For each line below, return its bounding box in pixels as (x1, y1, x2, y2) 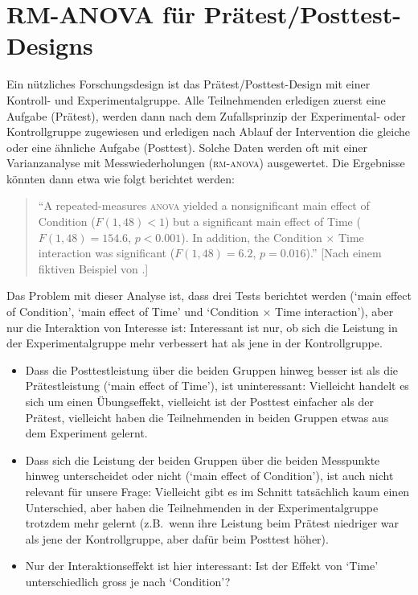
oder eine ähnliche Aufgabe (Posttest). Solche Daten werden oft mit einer (6, 138, 368, 155)
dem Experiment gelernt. (25, 425, 148, 441)
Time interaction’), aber (275, 303, 394, 320)
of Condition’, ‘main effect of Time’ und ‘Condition (6, 303, 259, 320)
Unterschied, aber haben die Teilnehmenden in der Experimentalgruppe (25, 499, 379, 515)
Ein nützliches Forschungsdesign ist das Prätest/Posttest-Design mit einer (6, 76, 371, 92)
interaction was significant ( (38, 244, 175, 261)
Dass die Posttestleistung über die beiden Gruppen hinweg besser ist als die (25, 361, 399, 378)
